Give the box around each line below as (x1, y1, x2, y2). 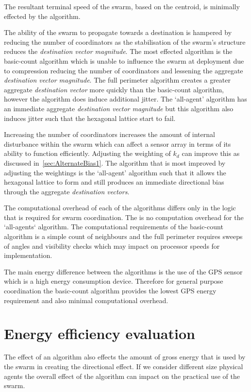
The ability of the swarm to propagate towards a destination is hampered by (4, 27, 232, 37)
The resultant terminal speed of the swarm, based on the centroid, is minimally (4, 1, 240, 11)
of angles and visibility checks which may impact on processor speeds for (4, 240, 220, 251)
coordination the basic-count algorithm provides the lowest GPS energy (4, 286, 217, 296)
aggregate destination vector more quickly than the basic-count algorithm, (4, 84, 224, 94)
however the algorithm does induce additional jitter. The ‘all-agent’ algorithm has (4, 94, 247, 104)
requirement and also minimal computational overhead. (4, 295, 168, 305)
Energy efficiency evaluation (4, 324, 195, 343)
